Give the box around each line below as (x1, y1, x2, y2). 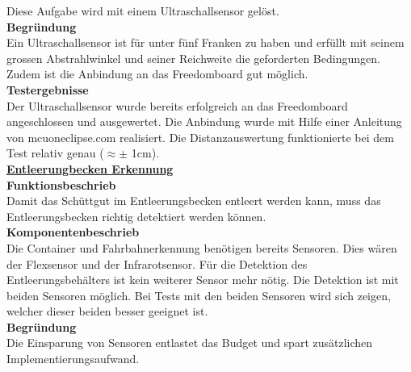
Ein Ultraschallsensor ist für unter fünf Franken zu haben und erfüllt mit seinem (6, 34, 405, 51)
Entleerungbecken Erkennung (6, 160, 174, 177)
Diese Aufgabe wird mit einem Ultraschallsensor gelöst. (6, 2, 279, 19)
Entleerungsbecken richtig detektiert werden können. (6, 207, 266, 224)
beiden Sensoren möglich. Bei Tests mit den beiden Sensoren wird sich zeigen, (6, 286, 391, 303)
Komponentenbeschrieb (6, 224, 140, 240)
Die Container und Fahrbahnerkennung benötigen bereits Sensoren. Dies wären (6, 239, 397, 256)
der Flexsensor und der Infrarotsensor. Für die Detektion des (6, 255, 308, 272)
